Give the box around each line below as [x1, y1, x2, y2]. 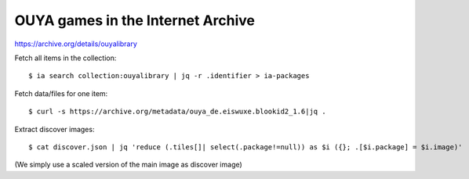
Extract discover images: [14, 124, 95, 134]
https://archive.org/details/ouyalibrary [14, 39, 137, 48]
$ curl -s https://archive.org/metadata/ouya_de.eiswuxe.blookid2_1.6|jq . [28, 107, 326, 116]
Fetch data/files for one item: [14, 88, 108, 98]
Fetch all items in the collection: [14, 53, 117, 63]
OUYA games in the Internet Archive [14, 12, 255, 29]
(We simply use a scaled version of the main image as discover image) [14, 160, 242, 170]
